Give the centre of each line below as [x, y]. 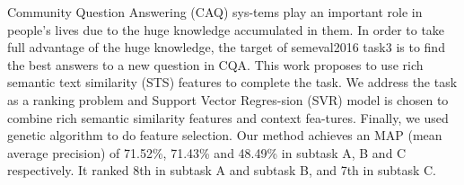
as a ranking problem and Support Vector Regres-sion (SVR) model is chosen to [228, 99]
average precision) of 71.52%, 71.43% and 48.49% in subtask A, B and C [207, 152]
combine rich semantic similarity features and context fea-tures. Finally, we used [228, 117]
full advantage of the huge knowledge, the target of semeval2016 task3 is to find [226, 47]
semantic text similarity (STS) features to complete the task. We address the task [232, 82]
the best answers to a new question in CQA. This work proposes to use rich [215, 64]
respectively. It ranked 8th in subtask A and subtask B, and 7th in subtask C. [222, 170]
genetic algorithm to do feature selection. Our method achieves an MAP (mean [225, 135]
